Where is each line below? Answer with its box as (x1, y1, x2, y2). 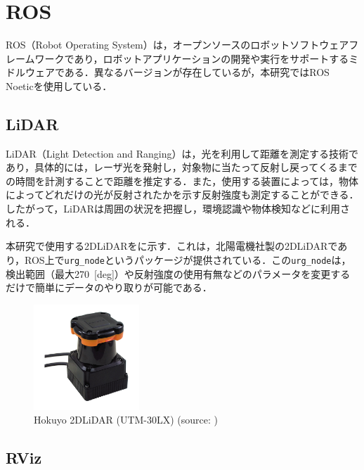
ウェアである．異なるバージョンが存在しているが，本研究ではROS (25, 65, 330, 80)
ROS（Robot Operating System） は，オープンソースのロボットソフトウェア (6, 37, 349, 52)
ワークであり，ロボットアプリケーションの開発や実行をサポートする (34, 51, 349, 65)
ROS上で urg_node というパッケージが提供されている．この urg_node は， (25, 252, 351, 267)
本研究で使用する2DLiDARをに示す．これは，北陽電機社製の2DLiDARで (6, 239, 338, 253)
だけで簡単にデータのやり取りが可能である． (6, 280, 212, 295)
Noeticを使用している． (6, 78, 112, 93)
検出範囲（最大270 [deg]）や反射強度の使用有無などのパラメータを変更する (6, 266, 351, 281)
